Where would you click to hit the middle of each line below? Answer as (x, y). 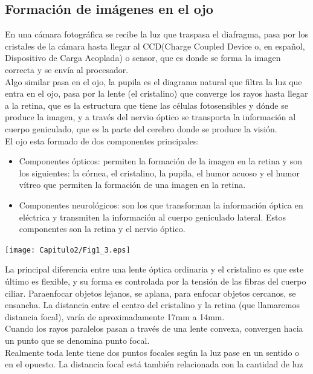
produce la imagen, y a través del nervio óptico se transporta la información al (150, 117)
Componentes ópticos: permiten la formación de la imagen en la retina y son (160, 161)
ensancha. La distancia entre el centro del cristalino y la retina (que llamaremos (152, 305)
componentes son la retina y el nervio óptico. (102, 229)
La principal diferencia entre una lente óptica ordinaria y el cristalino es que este (154, 269)
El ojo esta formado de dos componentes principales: (102, 140)
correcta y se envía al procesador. (67, 69)
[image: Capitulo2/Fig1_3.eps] (68, 250)
